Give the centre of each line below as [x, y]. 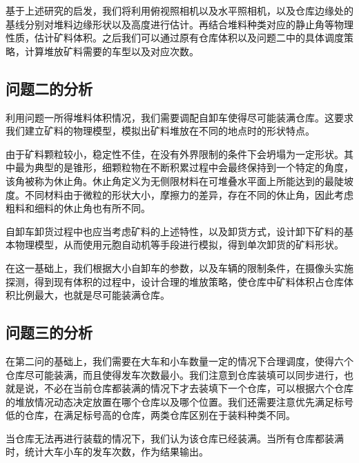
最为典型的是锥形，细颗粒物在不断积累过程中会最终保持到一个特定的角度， [184, 167]
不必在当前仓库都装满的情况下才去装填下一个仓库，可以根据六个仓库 [198, 388]
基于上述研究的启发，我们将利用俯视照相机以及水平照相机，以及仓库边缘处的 [179, 10]
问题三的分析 [49, 332]
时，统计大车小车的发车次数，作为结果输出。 [107, 452]
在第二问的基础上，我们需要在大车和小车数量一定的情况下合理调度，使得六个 [179, 361]
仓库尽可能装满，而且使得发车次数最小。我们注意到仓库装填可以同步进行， [175, 374]
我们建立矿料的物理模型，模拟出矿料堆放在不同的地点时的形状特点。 [160, 131]
